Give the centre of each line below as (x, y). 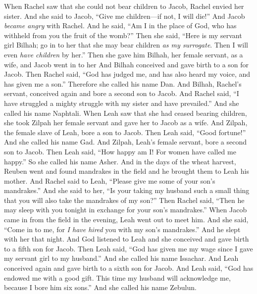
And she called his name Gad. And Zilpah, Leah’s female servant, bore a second (125, 142)
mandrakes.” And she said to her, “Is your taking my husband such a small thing (127, 190)
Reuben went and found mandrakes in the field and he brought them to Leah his (127, 171)
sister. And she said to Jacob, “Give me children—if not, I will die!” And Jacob (125, 16)
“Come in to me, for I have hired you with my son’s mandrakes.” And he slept (122, 229)
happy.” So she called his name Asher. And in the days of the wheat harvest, (120, 161)
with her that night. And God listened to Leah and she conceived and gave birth (127, 239)
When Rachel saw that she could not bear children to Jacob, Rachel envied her (124, 6)
